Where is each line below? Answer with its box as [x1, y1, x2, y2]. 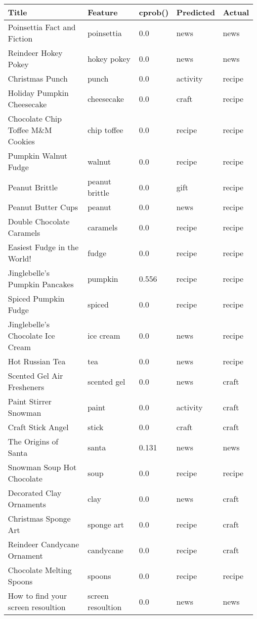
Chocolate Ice [8, 330, 55, 341]
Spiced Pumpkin [8, 293, 65, 304]
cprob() [139, 6, 169, 18]
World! [8, 253, 32, 264]
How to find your [8, 590, 67, 601]
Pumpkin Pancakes [8, 278, 74, 290]
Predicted [176, 6, 215, 18]
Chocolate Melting [8, 564, 72, 575]
